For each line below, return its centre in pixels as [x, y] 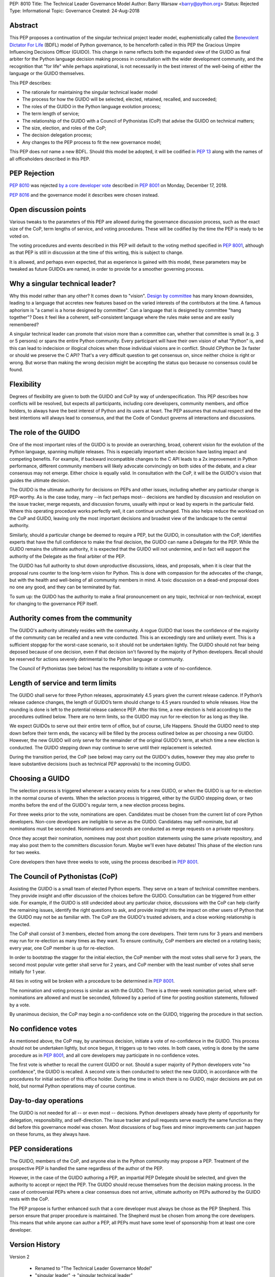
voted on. [19, 236]
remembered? [24, 324]
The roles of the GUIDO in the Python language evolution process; [91, 106]
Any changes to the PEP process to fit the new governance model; [92, 142]
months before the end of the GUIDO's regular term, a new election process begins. [97, 805]
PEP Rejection [32, 173]
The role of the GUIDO [45, 432]
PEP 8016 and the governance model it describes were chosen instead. [84, 195]
